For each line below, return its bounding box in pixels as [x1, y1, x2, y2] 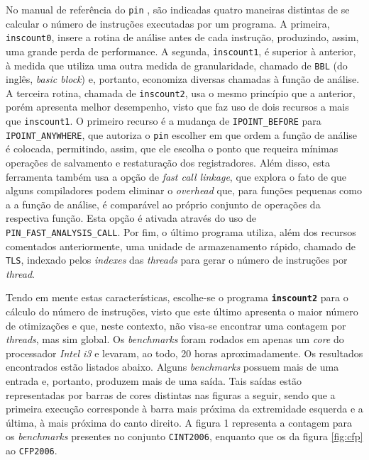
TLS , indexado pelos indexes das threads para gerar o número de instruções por [6, 252, 348, 267]
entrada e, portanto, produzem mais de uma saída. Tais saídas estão [6, 374, 302, 388]
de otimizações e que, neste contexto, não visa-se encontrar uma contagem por [6, 318, 346, 332]
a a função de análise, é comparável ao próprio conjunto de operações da [6, 196, 321, 211]
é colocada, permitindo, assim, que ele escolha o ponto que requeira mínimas [6, 141, 338, 156]
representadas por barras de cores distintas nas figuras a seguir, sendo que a [6, 387, 336, 402]
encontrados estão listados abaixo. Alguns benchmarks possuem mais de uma [6, 359, 339, 374]
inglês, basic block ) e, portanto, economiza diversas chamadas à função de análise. [6, 72, 360, 86]
